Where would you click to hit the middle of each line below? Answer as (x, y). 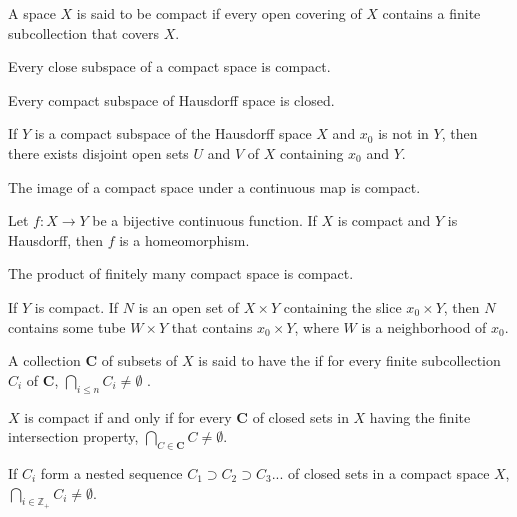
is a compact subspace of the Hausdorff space (173, 133)
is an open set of (189, 306)
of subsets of (139, 360)
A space (32, 13)
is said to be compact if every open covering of (219, 13)
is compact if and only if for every (128, 416)
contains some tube (67, 326)
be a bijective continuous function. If (204, 220)
